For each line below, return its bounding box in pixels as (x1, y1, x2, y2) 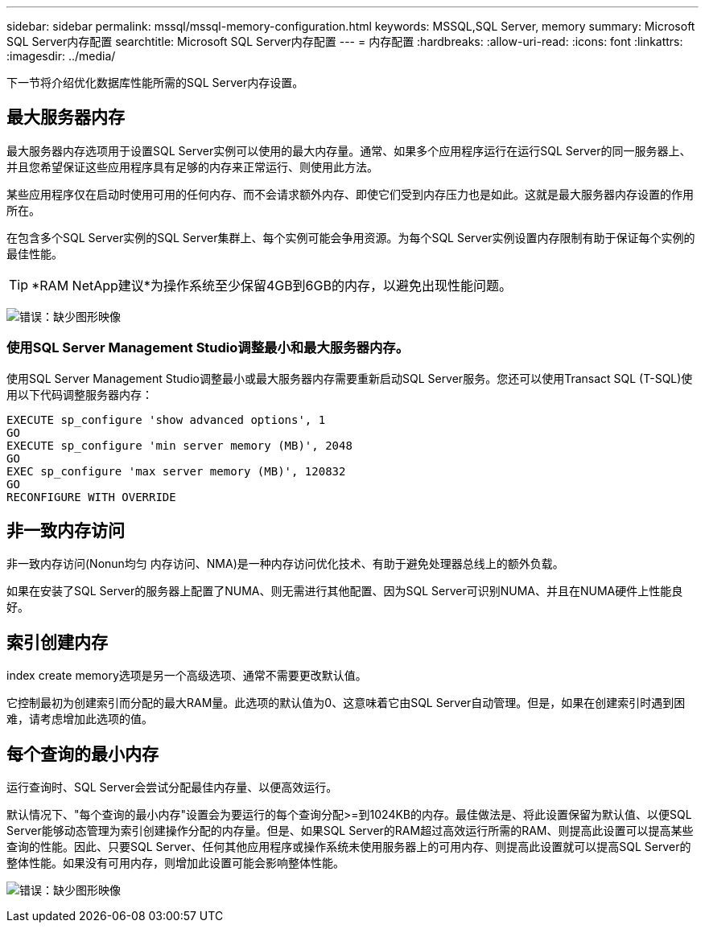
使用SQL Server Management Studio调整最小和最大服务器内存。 (6, 339, 409, 356)
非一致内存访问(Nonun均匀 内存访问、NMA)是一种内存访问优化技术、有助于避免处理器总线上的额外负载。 (6, 557, 564, 571)
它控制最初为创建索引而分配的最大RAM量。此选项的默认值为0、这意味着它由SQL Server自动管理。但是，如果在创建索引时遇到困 (6, 696, 686, 710)
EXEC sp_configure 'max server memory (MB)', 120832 (6, 464, 346, 478)
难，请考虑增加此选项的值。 (6, 712, 153, 726)
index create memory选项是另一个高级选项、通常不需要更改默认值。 (6, 668, 367, 683)
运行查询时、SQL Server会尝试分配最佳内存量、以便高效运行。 (6, 780, 338, 795)
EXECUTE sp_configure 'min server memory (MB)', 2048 (6, 438, 352, 452)
